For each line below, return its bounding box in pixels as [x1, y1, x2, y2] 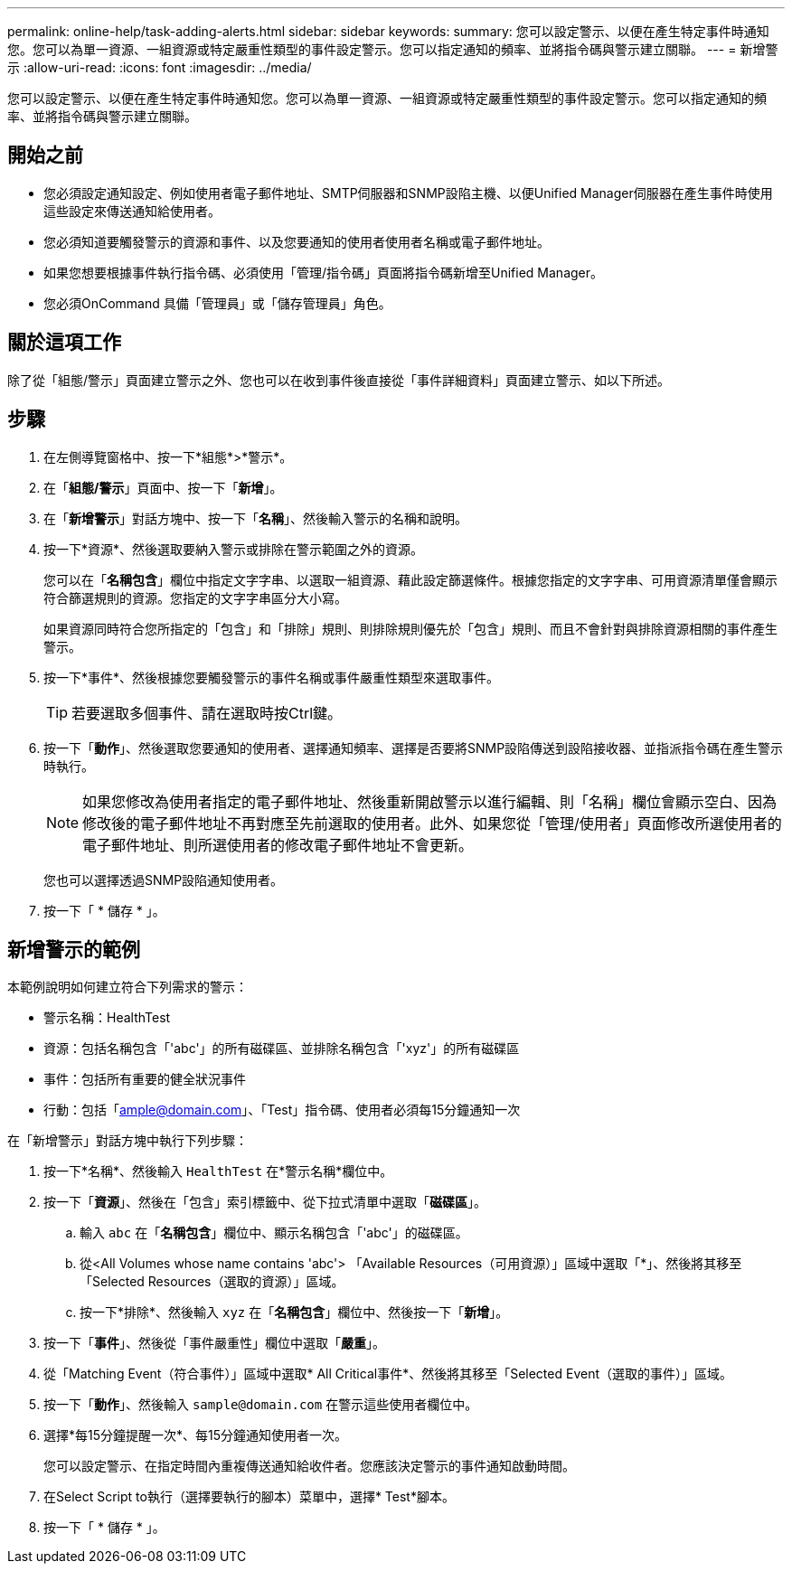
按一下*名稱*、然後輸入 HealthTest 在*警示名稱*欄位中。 [43, 1163, 393, 1180]
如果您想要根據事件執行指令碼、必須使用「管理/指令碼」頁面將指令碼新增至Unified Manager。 [43, 264, 604, 280]
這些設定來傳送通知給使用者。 [43, 202, 221, 219]
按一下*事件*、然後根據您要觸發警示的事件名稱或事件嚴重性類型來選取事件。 [43, 669, 500, 685]
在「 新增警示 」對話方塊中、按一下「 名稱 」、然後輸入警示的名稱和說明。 [43, 510, 467, 526]
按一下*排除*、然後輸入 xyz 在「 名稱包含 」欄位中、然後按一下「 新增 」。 [80, 1304, 509, 1321]
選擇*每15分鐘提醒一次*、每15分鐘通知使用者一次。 [43, 1427, 348, 1444]
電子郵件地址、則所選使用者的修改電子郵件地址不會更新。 [82, 835, 474, 854]
